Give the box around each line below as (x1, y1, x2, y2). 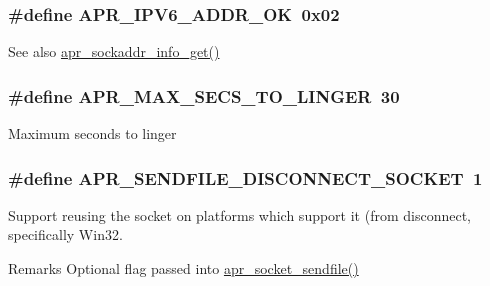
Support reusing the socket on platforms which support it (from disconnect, (8, 204, 472, 225)
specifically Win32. (8, 224, 123, 245)
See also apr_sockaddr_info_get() (8, 41, 220, 62)
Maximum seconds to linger (8, 123, 177, 144)
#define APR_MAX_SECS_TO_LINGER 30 (8, 83, 400, 108)
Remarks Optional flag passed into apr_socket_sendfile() (8, 258, 359, 279)
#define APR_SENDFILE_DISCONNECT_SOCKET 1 (8, 165, 483, 190)
